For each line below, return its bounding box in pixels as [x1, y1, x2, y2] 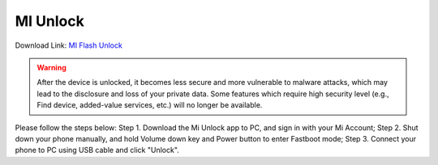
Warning [36, 62, 67, 72]
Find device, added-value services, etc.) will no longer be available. [36, 100, 263, 110]
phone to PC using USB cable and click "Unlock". [15, 146, 180, 155]
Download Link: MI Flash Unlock [15, 40, 123, 50]
